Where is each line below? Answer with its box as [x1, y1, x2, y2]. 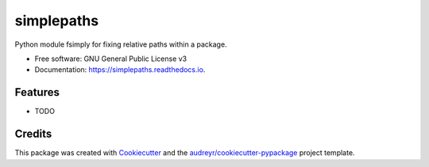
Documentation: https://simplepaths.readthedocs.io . [34, 65, 206, 74]
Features [14, 85, 60, 99]
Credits [14, 127, 52, 141]
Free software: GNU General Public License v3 [34, 54, 187, 63]
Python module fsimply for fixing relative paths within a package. [14, 40, 227, 49]
